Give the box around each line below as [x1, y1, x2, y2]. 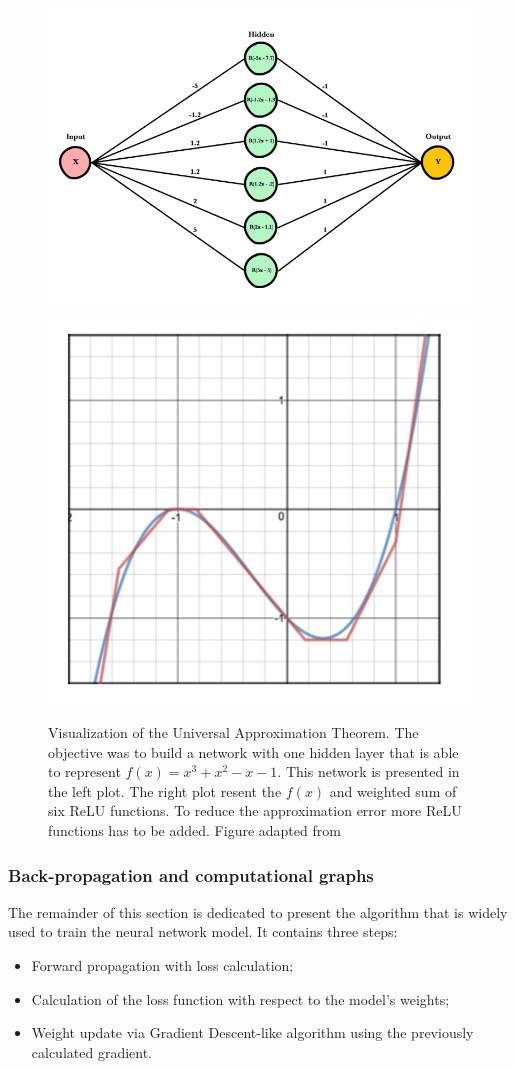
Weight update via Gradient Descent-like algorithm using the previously [31, 1022, 474, 1043]
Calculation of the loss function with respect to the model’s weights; [31, 988, 450, 1009]
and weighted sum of [329, 780, 457, 801]
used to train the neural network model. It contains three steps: [8, 921, 398, 942]
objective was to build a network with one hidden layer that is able [48, 741, 459, 762]
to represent [48, 761, 121, 782]
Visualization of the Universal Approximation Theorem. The [48, 722, 419, 743]
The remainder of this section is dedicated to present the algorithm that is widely [8, 901, 508, 922]
